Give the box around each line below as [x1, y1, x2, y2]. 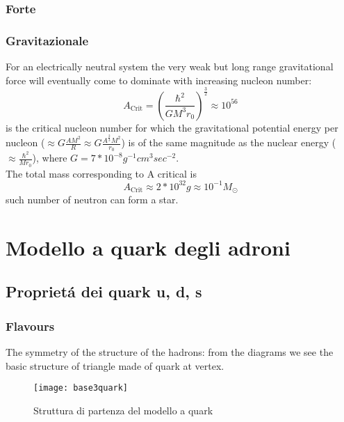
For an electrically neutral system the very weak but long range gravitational [6, 59, 334, 74]
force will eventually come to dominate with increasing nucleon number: [6, 72, 312, 87]
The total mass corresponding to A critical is [6, 166, 197, 180]
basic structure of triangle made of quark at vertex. [6, 358, 224, 373]
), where [32, 150, 67, 165]
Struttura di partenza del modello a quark [33, 403, 213, 417]
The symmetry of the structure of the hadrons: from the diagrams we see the [6, 345, 334, 359]
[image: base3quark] [33, 383, 129, 393]
